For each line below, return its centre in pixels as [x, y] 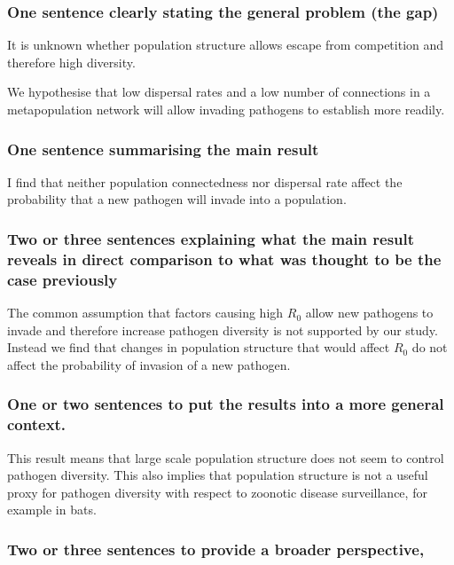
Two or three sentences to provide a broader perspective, [216, 549]
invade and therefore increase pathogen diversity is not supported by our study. [223, 330]
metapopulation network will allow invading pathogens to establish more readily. [226, 109]
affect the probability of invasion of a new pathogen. [149, 364]
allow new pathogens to [369, 313]
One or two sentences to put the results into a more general [226, 404]
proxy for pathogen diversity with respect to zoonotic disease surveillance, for [217, 492]
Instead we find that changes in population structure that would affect [199, 347]
